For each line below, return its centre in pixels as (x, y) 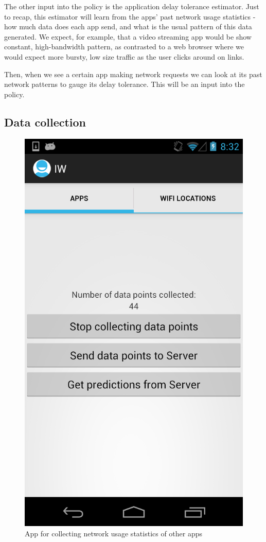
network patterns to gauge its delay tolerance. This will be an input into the (125, 84)
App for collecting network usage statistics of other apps (114, 533)
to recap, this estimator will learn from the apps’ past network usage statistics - (130, 16)
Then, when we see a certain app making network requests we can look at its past (133, 74)
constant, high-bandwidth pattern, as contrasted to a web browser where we (124, 47)
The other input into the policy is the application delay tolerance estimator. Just (132, 6)
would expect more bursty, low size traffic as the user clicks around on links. (124, 56)
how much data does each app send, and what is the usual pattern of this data (128, 26)
